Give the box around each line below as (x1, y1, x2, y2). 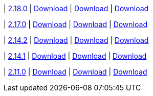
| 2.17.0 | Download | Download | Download (4, 20, 147, 29)
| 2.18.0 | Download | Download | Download (4, 4, 149, 13)
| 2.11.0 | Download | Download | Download (4, 67, 147, 76)
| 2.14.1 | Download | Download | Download (4, 52, 147, 60)
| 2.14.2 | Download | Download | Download (4, 36, 149, 44)
